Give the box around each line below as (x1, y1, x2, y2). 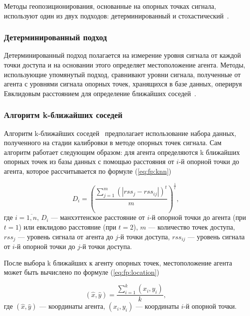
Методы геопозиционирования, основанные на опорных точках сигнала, (4, 1, 216, 11)
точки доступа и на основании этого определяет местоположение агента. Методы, (4, 60, 246, 69)
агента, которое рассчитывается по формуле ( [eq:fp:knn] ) (4, 166, 172, 176)
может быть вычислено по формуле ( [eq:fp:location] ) (4, 267, 159, 277)
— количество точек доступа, (148, 222, 235, 232)
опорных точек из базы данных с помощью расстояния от (4, 156, 174, 166)
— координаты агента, (39, 301, 105, 311)
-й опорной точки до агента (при (149, 212, 246, 222)
